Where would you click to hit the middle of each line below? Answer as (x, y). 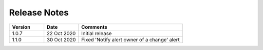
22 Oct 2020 (61, 33)
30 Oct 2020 (61, 39)
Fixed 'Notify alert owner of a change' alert (130, 39)
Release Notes (39, 12)
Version (21, 27)
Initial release (96, 33)
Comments (94, 27)
